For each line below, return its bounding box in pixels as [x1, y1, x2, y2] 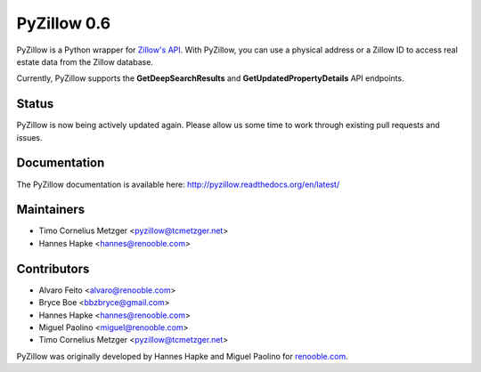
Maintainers [16, 202, 86, 217]
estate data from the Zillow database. [16, 56, 153, 67]
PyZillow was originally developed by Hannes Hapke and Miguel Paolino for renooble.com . [16, 351, 348, 361]
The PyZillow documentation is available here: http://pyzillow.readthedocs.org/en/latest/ [16, 179, 340, 190]
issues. [16, 132, 44, 142]
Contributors [16, 261, 90, 276]
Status [16, 96, 54, 111]
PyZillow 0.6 [16, 13, 111, 33]
